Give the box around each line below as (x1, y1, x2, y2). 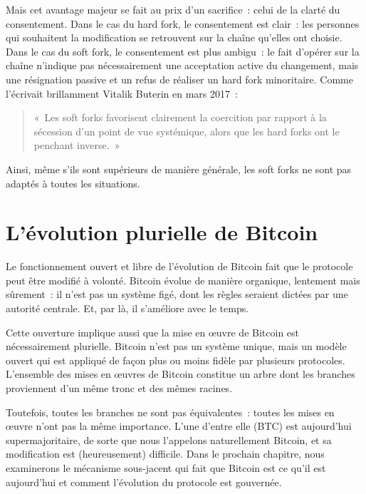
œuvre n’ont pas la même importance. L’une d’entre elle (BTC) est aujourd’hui (6, 418, 352, 433)
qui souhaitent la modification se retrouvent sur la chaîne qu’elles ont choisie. (6, 30, 343, 45)
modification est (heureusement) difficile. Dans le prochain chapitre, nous (6, 446, 325, 461)
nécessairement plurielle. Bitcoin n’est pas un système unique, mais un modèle (6, 339, 347, 354)
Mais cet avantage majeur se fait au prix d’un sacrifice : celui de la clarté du (6, 2, 340, 16)
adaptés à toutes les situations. (6, 175, 140, 190)
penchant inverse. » (33, 138, 120, 153)
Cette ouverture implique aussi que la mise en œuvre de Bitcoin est (6, 324, 300, 339)
